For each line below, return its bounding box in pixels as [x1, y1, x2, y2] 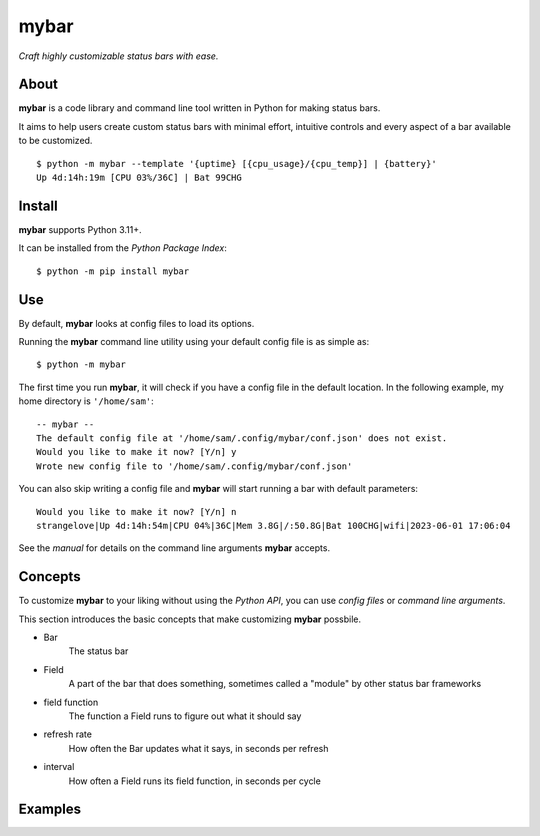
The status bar [68, 645, 129, 657]
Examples [18, 801, 82, 818]
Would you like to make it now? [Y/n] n [36, 506, 237, 517]
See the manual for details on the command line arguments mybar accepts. [18, 542, 330, 554]
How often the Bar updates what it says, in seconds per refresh [68, 742, 329, 754]
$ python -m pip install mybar [36, 265, 190, 277]
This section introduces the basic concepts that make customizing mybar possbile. [18, 613, 362, 625]
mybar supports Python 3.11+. [18, 223, 142, 235]
